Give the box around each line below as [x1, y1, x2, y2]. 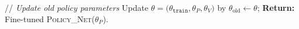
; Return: [257, 2, 295, 13]
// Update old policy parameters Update [5, 2, 148, 13]
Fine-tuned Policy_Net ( [5, 13, 95, 24]
